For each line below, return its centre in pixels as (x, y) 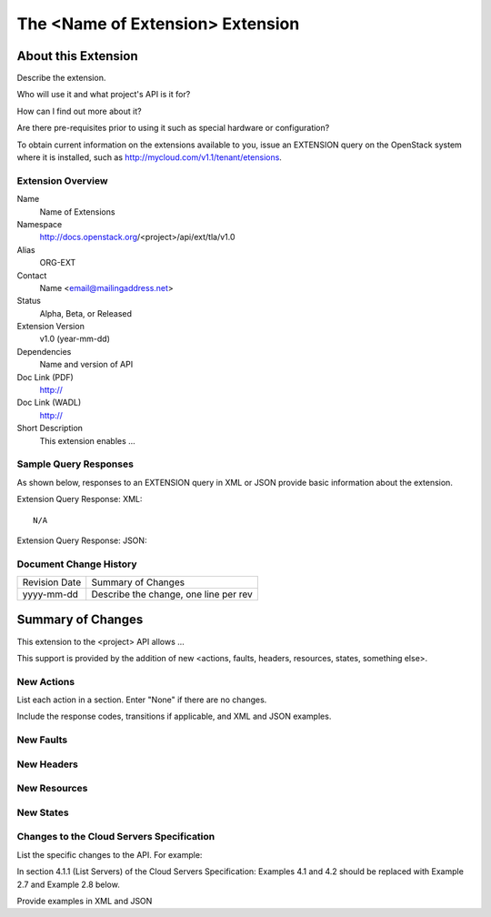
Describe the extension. (61, 78)
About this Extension (77, 56)
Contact (32, 275)
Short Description (50, 428)
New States (43, 812)
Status (29, 301)
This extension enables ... (87, 440)
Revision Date (52, 582)
